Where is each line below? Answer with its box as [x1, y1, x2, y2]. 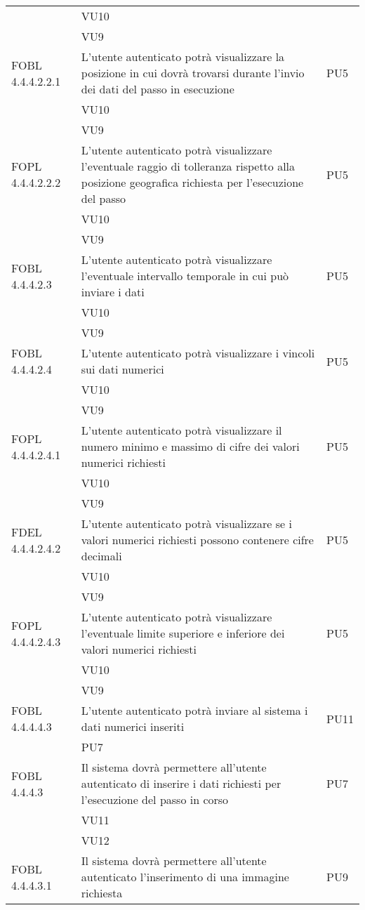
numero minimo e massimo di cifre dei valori [81, 438, 300, 454]
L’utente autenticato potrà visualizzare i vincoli [81, 345, 315, 361]
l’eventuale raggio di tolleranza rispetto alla [81, 158, 296, 174]
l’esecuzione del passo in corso [81, 791, 229, 807]
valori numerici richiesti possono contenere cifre [81, 532, 314, 548]
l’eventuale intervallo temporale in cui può [81, 268, 289, 284]
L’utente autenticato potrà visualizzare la [81, 48, 285, 65]
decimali [81, 548, 122, 564]
